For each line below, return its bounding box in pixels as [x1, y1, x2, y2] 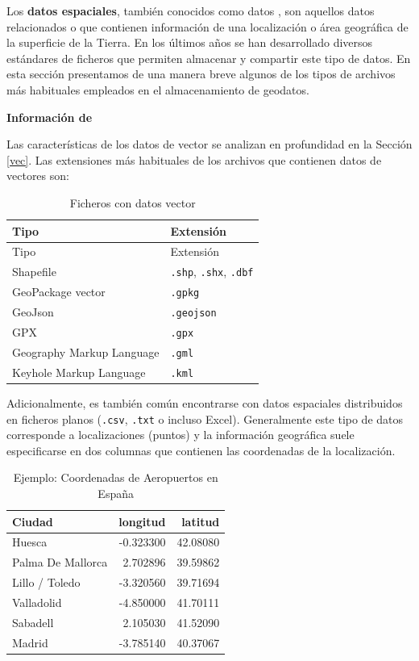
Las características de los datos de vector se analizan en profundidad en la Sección [6, 136, 413, 153]
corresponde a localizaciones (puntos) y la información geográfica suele [6, 426, 355, 443]
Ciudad [12, 512, 53, 529]
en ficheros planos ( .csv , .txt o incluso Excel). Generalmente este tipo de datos [6, 410, 404, 427]
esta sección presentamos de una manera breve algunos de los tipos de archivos [6, 65, 396, 82]
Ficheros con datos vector [69, 194, 196, 211]
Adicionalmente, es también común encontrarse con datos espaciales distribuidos [6, 394, 403, 411]
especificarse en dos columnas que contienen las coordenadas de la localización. [6, 441, 396, 458]
